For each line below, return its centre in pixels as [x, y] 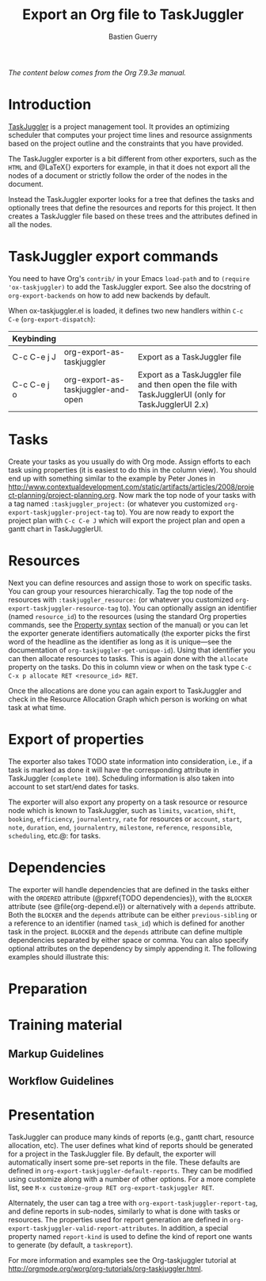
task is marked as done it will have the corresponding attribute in [114, 770]
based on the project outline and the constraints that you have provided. [126, 143]
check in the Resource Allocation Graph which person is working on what [128, 699]
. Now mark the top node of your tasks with [185, 495]
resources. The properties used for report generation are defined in [118, 1219]
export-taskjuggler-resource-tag [63, 608]
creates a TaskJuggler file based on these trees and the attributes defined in [133, 216]
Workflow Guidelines [61, 1081]
